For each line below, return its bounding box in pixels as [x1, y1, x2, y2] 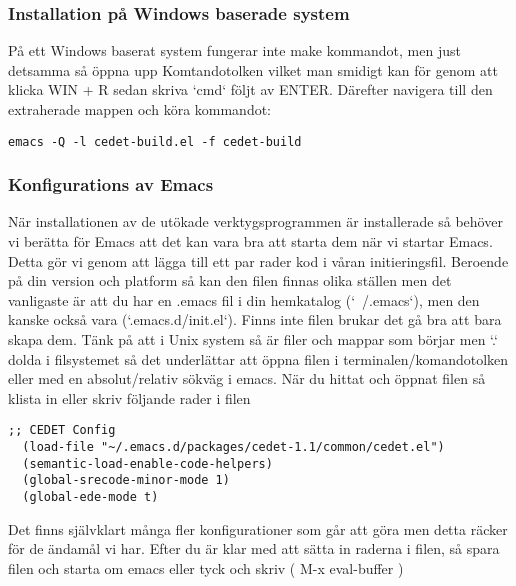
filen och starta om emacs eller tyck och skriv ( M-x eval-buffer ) [8, 557, 404, 578]
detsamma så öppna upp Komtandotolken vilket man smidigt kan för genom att [8, 59, 498, 80]
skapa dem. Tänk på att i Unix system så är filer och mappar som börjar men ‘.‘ [8, 329, 498, 350]
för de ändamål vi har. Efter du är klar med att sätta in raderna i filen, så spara [8, 538, 500, 559]
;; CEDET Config [8, 423, 116, 438]
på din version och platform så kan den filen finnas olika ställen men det [8, 270, 452, 291]
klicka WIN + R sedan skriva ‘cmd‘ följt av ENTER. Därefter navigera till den [8, 79, 493, 100]
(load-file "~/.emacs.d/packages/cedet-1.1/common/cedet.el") [22, 440, 445, 455]
